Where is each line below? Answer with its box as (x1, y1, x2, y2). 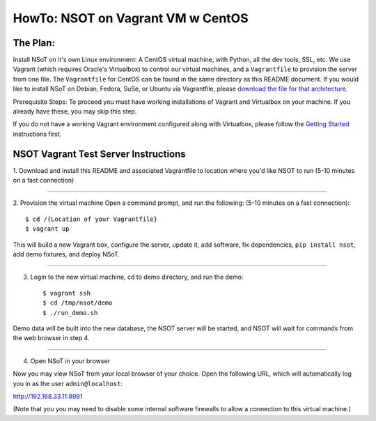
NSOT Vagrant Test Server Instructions (13, 148, 186, 160)
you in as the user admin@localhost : (13, 379, 123, 388)
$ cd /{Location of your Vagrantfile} (25, 215, 158, 223)
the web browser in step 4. (13, 334, 90, 342)
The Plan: (13, 37, 56, 49)
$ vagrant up (25, 225, 70, 233)
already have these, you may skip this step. (13, 107, 137, 116)
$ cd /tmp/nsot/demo (42, 299, 113, 307)
